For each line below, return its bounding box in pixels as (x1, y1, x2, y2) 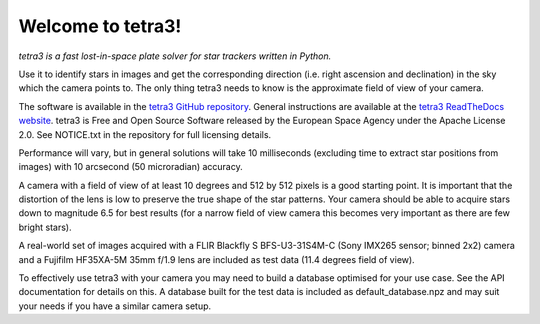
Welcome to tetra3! (18, 15, 182, 37)
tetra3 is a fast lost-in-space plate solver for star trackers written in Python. (18, 50, 332, 62)
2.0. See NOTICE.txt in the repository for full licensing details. (18, 128, 272, 140)
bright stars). (18, 221, 72, 233)
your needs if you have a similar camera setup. (18, 300, 212, 312)
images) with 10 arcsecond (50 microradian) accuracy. (18, 161, 244, 173)
